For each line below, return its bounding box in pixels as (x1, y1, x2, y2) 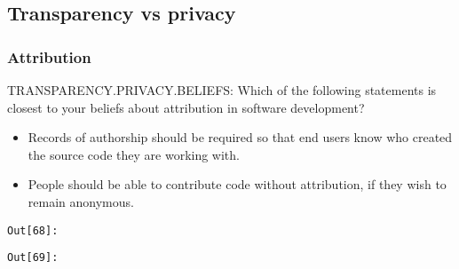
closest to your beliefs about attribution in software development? (7, 98, 365, 116)
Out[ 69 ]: (7, 251, 59, 265)
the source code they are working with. (28, 145, 240, 163)
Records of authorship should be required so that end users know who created (28, 128, 453, 146)
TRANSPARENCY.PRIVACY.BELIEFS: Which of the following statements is (7, 81, 437, 99)
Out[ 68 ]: (7, 224, 59, 237)
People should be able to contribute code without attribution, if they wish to (28, 175, 447, 194)
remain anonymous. (28, 192, 134, 210)
